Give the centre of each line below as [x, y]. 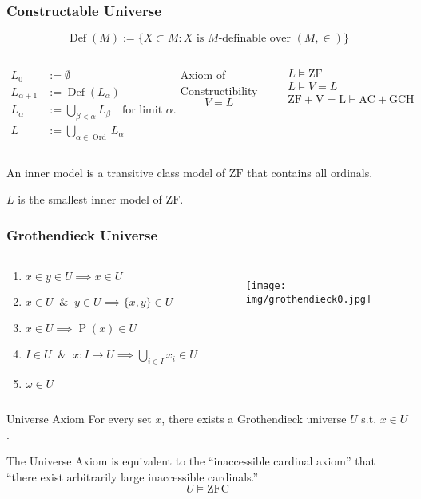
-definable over [254, 39]
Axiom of [203, 75]
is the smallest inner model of [90, 199]
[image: [266, 286]
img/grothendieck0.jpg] [309, 299]
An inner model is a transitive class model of [116, 172]
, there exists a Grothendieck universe [254, 419]
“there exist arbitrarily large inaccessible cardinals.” [133, 476]
